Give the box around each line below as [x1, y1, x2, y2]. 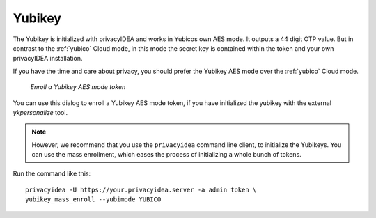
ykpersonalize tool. [13, 108, 68, 116]
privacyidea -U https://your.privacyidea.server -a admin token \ [25, 185, 257, 194]
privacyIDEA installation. [13, 54, 83, 63]
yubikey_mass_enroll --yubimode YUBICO [25, 196, 162, 203]
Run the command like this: [13, 169, 91, 178]
